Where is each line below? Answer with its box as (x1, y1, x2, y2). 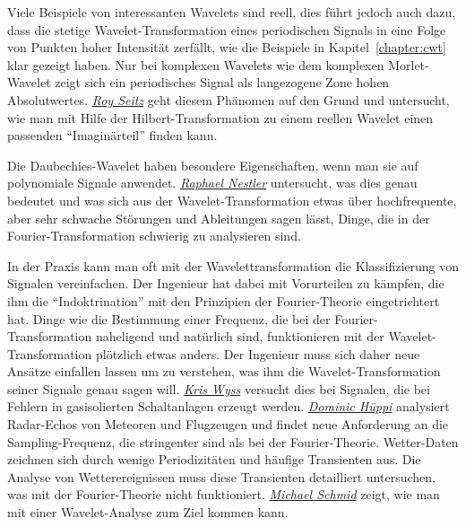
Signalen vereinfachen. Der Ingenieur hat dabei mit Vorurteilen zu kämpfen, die (7, 274, 444, 293)
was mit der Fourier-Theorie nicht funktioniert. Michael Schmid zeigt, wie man (7, 485, 440, 504)
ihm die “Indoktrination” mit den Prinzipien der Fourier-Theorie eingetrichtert (7, 291, 440, 310)
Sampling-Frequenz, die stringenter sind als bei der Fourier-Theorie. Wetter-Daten (7, 432, 459, 451)
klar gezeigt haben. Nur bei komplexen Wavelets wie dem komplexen (7, 55, 384, 74)
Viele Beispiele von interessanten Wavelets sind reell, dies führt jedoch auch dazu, (7, 3, 456, 21)
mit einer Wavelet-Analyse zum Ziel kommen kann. (7, 503, 289, 522)
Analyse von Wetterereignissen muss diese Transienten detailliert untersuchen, (7, 467, 436, 486)
